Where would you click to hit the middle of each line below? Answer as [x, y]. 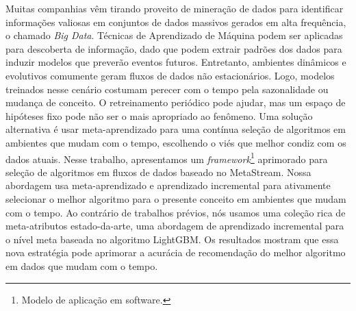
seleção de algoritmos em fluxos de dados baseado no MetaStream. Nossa [158, 172]
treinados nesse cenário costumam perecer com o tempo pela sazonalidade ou [167, 89]
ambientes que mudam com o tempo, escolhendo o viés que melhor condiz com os [176, 142]
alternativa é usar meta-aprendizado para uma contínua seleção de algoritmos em [176, 129]
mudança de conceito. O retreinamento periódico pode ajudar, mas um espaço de [176, 102]
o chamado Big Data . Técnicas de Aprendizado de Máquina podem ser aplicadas [174, 35]
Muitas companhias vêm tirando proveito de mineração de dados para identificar [175, 8]
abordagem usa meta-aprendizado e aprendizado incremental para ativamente [168, 185]
